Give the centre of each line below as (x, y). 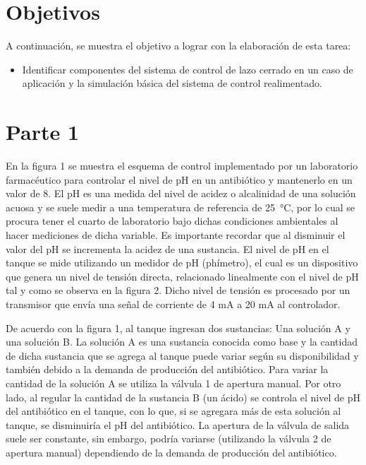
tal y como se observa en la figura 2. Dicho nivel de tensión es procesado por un (178, 290)
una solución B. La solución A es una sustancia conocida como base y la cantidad (182, 342)
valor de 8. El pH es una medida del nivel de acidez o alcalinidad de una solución (181, 193)
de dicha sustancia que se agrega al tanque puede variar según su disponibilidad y (182, 355)
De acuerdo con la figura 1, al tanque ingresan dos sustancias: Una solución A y (178, 328)
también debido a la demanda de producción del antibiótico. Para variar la (167, 369)
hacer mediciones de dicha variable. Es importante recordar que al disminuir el (176, 235)
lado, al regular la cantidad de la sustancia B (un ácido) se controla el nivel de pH (183, 397)
